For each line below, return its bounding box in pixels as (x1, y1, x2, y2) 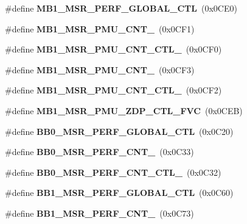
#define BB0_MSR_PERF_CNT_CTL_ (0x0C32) (5, 165, 221, 178)
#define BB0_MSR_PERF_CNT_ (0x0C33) (5, 145, 194, 158)
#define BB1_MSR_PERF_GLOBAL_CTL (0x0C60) (5, 186, 234, 199)
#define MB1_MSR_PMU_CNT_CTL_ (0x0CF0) (5, 43, 222, 56)
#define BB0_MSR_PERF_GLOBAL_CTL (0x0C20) (5, 125, 234, 137)
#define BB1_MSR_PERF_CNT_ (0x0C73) (5, 206, 194, 219)
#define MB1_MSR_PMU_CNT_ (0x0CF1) (5, 22, 195, 35)
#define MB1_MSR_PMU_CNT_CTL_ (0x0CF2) (5, 84, 222, 96)
